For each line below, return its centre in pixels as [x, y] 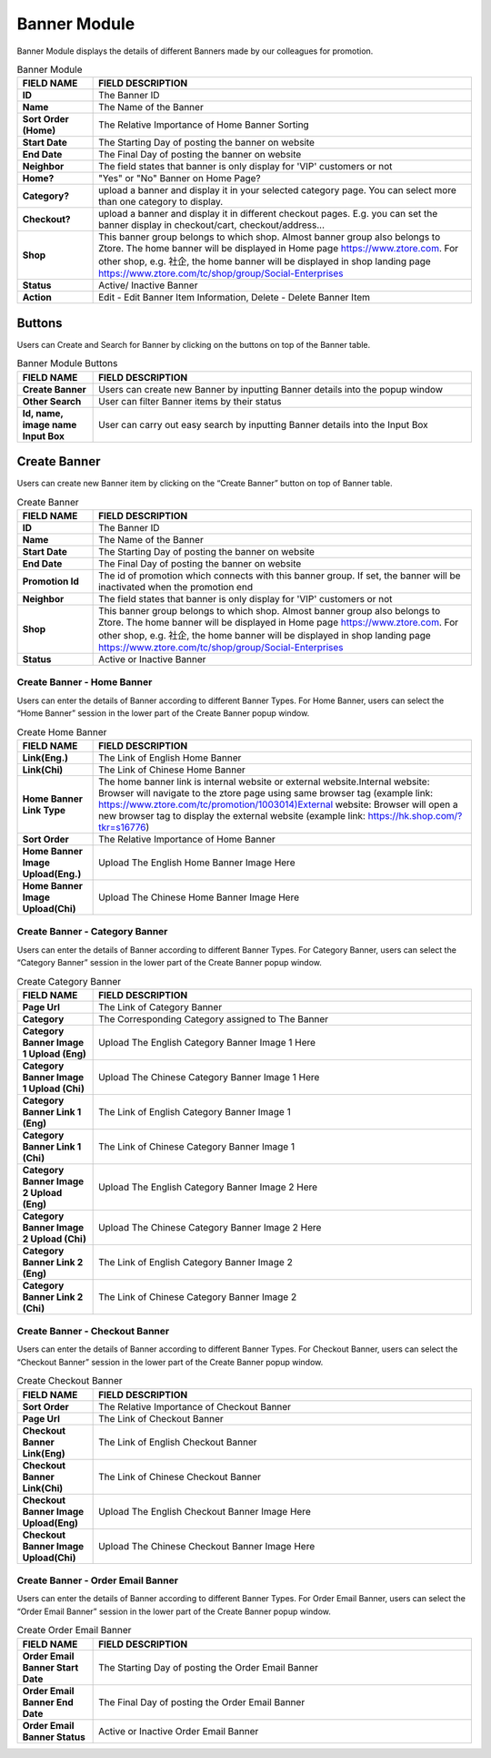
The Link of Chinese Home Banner [172, 770]
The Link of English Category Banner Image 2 [195, 1262]
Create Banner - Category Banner [92, 932]
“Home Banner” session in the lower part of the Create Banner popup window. [163, 713]
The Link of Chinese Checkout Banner [180, 1477]
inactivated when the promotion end [176, 587]
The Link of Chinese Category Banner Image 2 [198, 1296]
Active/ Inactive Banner [148, 285]
